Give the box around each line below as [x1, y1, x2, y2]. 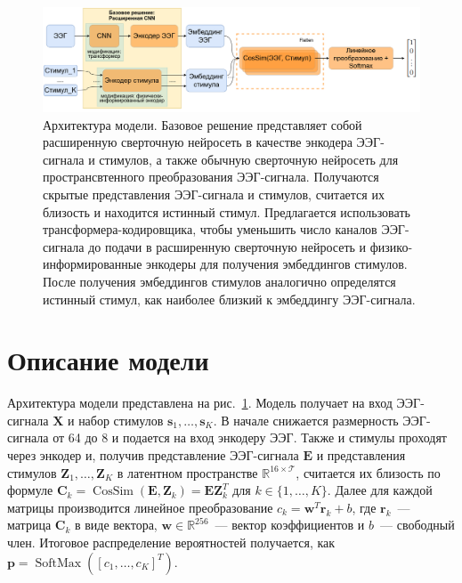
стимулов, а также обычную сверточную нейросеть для [99, 150, 399, 168]
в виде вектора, [74, 515, 158, 534]
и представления [316, 446, 406, 465]
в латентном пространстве [117, 463, 258, 482]
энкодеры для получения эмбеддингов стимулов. [146, 255, 408, 273]
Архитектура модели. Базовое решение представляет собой [43, 115, 362, 134]
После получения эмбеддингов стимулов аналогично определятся [43, 271, 396, 290]
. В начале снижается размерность [213, 410, 399, 429]
